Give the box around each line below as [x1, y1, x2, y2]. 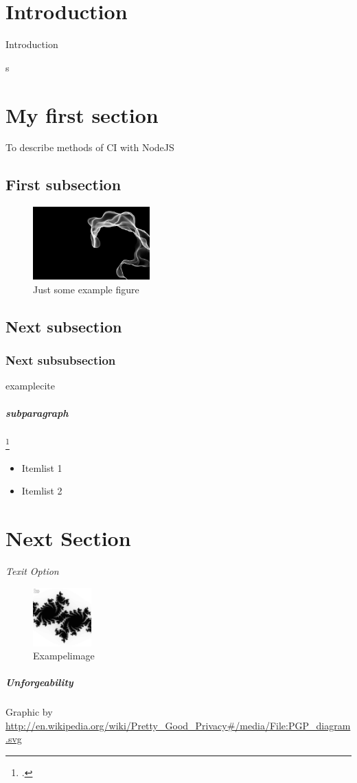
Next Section [5, 524, 131, 552]
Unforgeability [5, 675, 73, 690]
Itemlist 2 [21, 484, 62, 498]
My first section [5, 100, 159, 128]
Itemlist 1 [21, 460, 62, 475]
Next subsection [5, 315, 122, 337]
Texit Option [5, 564, 59, 578]
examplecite [5, 378, 55, 393]
